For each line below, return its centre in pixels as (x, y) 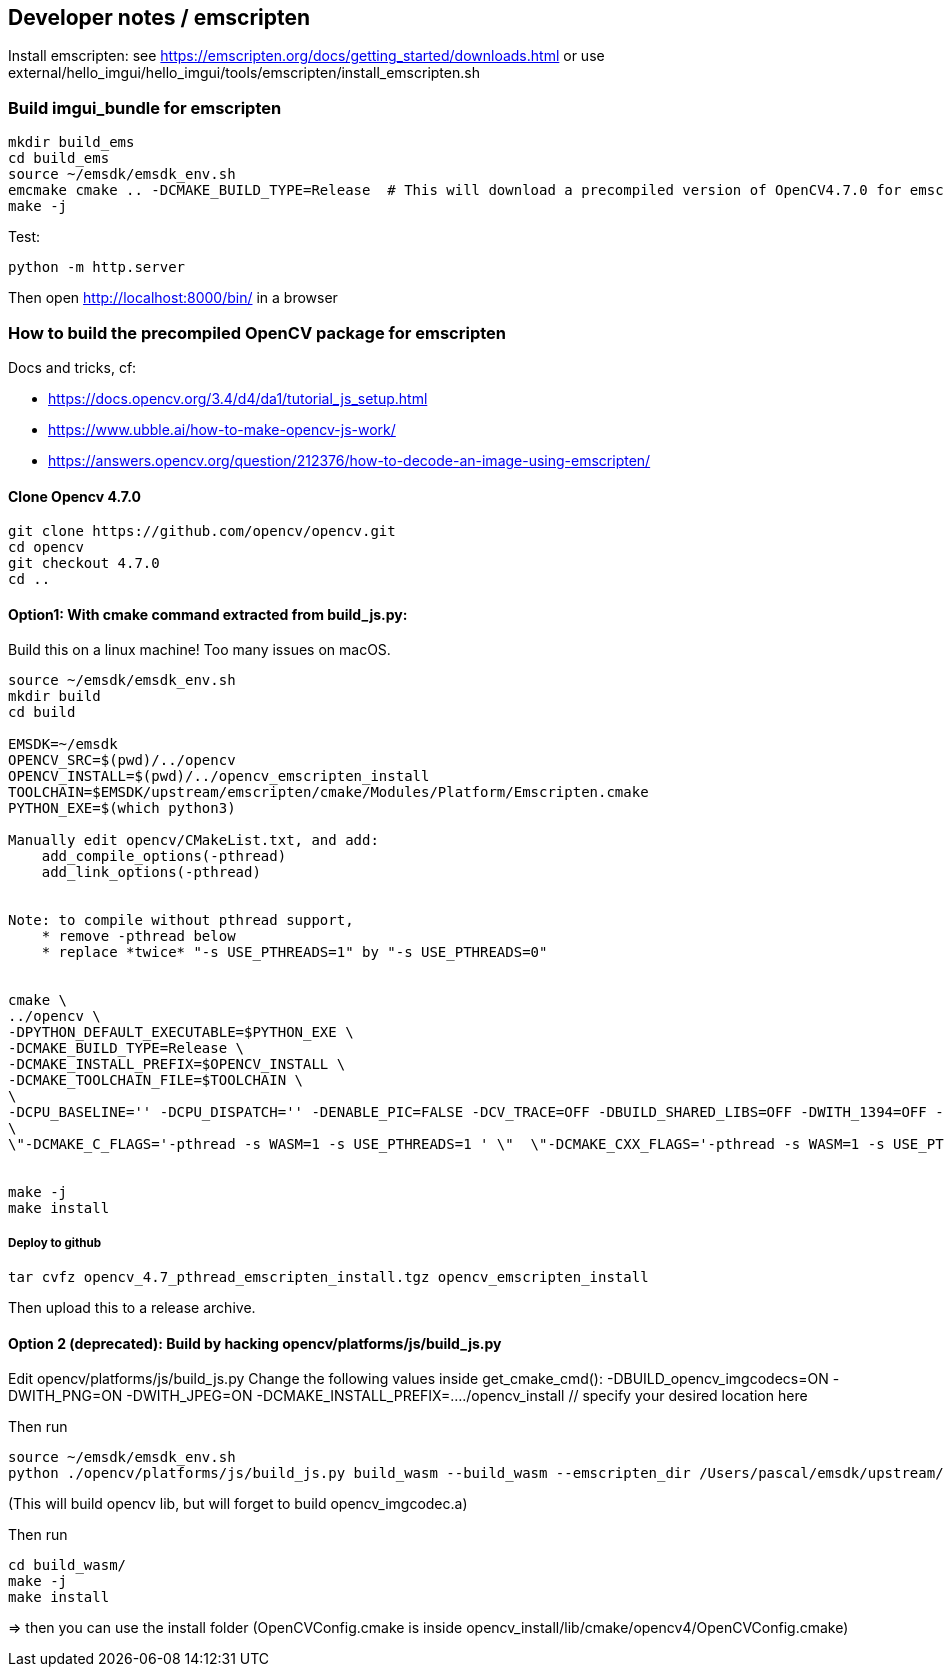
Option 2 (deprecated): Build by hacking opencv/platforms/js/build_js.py (255, 1343)
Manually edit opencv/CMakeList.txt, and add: (193, 840)
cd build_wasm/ (67, 1565)
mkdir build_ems (71, 142)
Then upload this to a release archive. (132, 1308)
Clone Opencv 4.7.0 (74, 496)
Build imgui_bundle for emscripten (145, 107)
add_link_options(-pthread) (151, 872)
